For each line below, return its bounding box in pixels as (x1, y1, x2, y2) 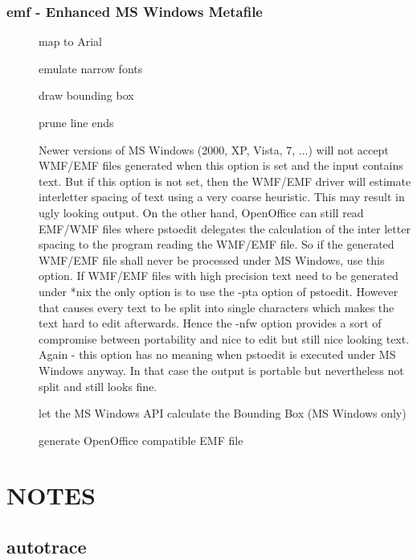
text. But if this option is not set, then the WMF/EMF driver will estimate (39, 172, 411, 189)
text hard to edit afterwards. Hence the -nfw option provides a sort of (39, 315, 382, 331)
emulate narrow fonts (39, 60, 143, 76)
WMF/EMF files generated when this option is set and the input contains (39, 157, 403, 174)
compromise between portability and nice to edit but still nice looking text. (39, 330, 410, 347)
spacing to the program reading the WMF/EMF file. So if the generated (39, 236, 395, 253)
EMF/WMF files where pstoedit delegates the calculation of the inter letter (39, 220, 411, 237)
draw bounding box (39, 87, 134, 104)
